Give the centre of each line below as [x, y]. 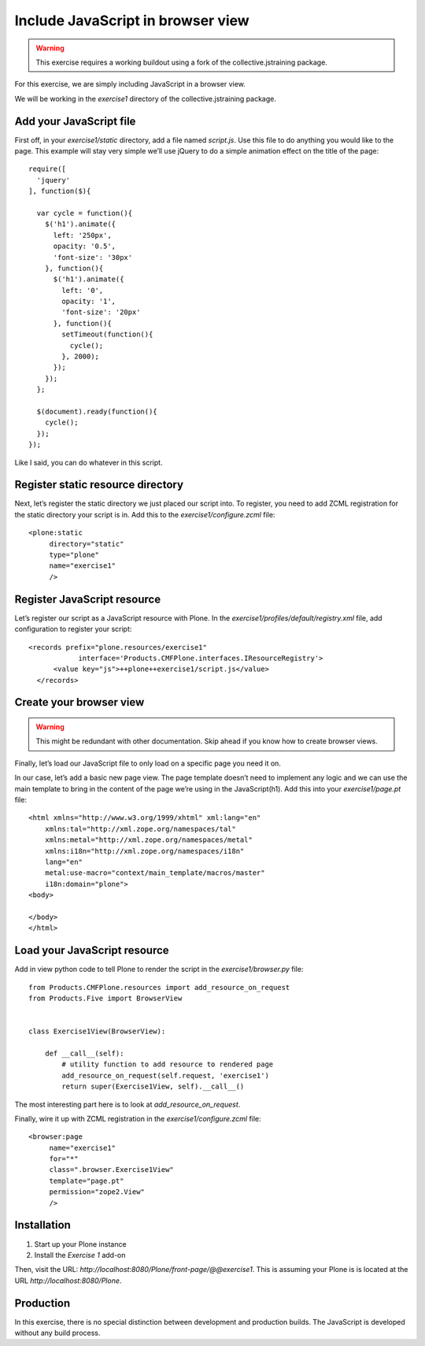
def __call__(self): [84, 1053]
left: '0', [83, 290]
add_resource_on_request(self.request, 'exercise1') [165, 1075]
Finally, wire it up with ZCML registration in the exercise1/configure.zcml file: [138, 1118]
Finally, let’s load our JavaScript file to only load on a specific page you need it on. [148, 763]
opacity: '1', [89, 302]
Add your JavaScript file [75, 121]
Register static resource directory [99, 485]
